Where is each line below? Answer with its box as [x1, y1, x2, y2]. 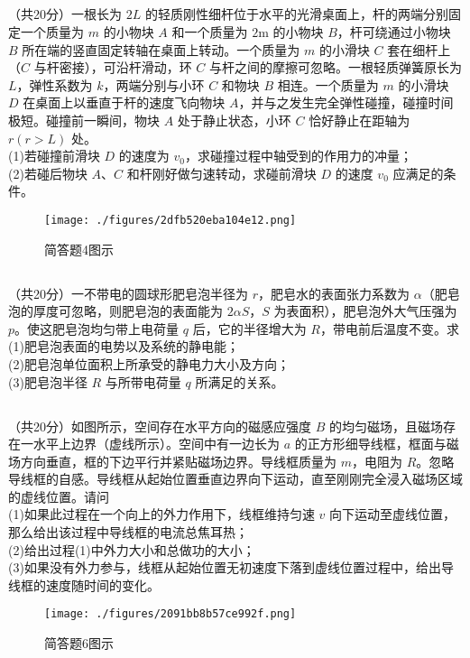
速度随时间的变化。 [45, 575, 160, 594]
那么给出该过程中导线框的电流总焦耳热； [8, 523, 248, 542]
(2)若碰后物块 [8, 163, 88, 182]
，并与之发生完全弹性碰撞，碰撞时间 [238, 93, 454, 112]
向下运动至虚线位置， [329, 505, 456, 524]
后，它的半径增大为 [192, 319, 307, 338]
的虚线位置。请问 [8, 487, 109, 505]
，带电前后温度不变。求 [319, 319, 459, 338]
